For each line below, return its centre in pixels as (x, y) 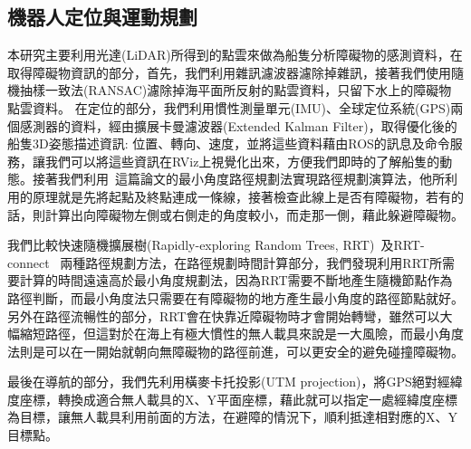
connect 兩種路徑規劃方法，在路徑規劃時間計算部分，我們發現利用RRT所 (225, 262)
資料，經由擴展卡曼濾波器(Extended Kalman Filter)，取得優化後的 (264, 125)
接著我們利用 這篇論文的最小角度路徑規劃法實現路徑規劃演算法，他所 (238, 179)
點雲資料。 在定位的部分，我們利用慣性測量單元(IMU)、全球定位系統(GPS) (229, 107)
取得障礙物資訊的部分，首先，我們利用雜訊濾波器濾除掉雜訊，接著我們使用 (229, 72)
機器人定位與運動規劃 (102, 17)
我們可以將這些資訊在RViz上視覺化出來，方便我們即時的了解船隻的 (242, 161)
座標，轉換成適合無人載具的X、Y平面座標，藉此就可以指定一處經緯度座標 (238, 399)
